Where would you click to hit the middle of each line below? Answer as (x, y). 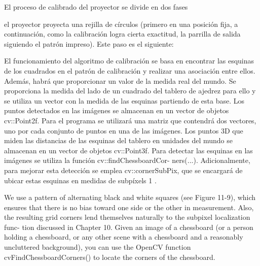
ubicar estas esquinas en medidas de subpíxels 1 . (80, 180)
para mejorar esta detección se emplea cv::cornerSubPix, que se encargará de (123, 170)
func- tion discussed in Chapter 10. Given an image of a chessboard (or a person (129, 227)
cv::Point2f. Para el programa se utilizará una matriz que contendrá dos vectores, (130, 120)
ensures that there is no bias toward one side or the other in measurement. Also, (129, 207)
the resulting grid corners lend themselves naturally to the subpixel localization (127, 217)
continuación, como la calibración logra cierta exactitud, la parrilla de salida (122, 34)
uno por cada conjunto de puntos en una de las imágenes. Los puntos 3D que (124, 130)
